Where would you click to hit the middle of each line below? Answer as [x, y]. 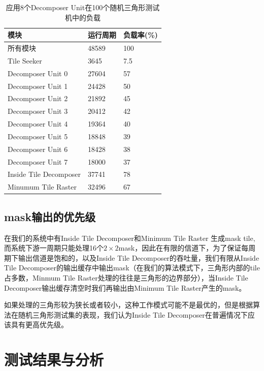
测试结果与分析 [54, 360]
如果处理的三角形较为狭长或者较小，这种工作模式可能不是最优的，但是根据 [128, 305]
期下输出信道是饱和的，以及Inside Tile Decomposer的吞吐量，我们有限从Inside [132, 257]
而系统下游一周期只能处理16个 [54, 248]
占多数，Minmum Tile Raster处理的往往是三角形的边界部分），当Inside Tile [126, 277]
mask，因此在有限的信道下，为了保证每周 [187, 248]
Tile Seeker [25, 60]
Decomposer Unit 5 [38, 136]
